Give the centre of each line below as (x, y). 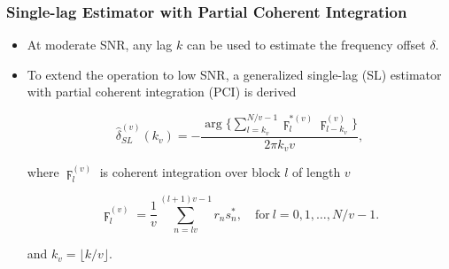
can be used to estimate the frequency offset (306, 45)
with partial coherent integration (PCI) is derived (162, 92)
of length (317, 172)
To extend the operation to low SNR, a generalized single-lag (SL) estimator (234, 74)
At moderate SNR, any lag (100, 45)
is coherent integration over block (190, 172)
